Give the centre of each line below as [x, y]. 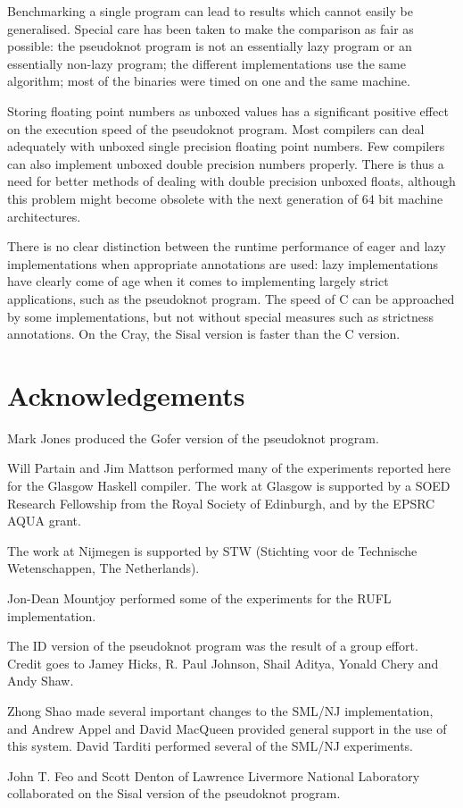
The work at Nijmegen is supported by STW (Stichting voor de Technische [212, 550]
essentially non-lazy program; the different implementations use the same [207, 63]
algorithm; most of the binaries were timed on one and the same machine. [209, 81]
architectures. [44, 216]
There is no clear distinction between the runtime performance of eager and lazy [227, 246]
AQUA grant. [44, 521]
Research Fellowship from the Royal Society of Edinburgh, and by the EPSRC [221, 503]
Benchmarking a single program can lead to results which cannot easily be [210, 11]
